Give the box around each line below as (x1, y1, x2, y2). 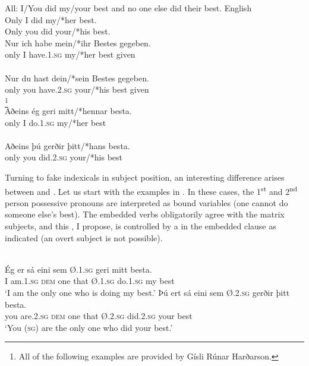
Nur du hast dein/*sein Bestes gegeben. (5, 71, 149, 84)
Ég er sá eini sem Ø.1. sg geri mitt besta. (5, 263, 152, 275)
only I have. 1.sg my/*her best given (5, 48, 135, 61)
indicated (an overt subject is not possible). (5, 231, 163, 244)
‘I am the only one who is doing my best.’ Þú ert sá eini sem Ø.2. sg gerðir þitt (5, 286, 290, 299)
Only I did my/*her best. (5, 13, 97, 26)
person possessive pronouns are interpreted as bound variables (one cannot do (5, 196, 288, 209)
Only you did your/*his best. (5, 25, 111, 37)
